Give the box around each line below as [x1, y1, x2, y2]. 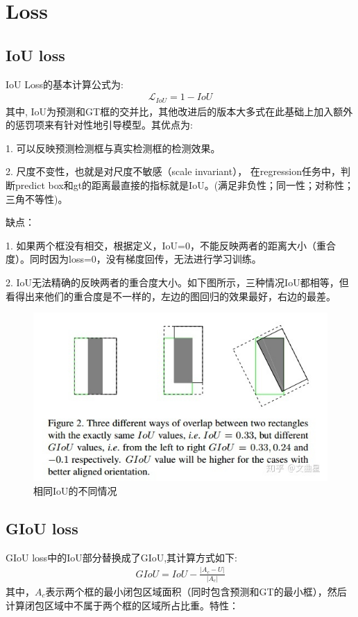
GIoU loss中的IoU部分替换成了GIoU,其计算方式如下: [6, 550, 238, 564]
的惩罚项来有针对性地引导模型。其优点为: [6, 117, 193, 132]
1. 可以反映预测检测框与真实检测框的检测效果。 [6, 140, 221, 155]
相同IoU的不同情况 [33, 483, 117, 497]
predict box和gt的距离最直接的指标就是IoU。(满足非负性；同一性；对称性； [15, 178, 355, 192]
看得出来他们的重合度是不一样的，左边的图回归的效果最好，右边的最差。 [6, 288, 336, 303]
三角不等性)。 [6, 191, 68, 206]
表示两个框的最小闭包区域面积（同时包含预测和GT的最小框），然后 [45, 584, 347, 598]
